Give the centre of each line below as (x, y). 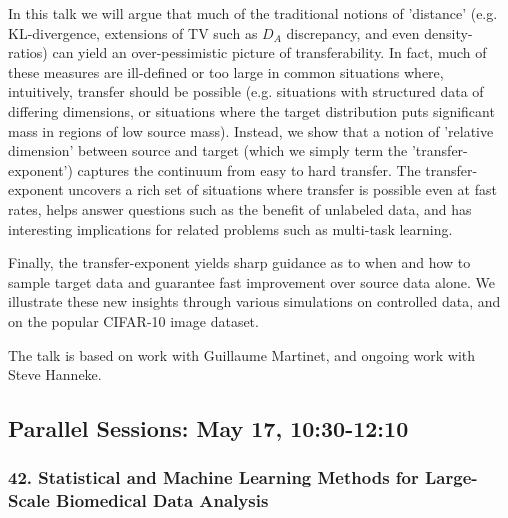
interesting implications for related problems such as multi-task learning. (230, 228)
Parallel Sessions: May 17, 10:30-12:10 (208, 428)
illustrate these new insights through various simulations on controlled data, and (254, 301)
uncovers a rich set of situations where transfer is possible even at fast (282, 189)
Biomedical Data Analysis (162, 500)
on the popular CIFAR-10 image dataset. (133, 320)
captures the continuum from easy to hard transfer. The (249, 169)
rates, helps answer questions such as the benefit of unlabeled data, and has (240, 208)
